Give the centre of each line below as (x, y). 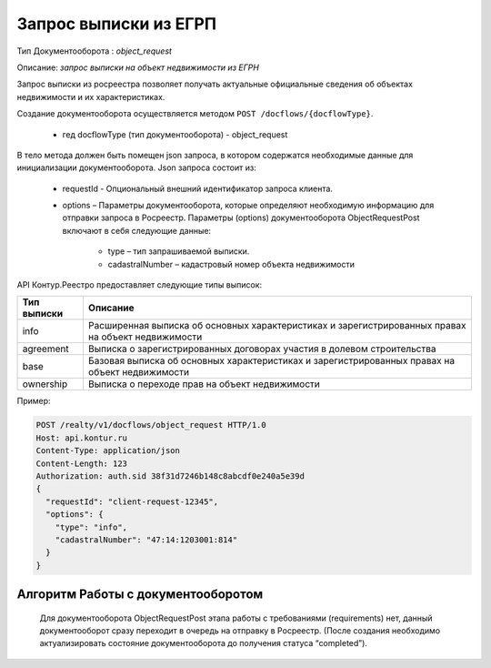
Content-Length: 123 (81, 463)
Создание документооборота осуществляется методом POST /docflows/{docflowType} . (195, 114)
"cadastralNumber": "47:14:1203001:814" (146, 540)
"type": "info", (91, 527)
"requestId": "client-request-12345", (132, 501)
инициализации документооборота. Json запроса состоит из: (136, 167)
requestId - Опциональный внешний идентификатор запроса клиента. (198, 188)
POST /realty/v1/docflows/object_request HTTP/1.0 (151, 425)
